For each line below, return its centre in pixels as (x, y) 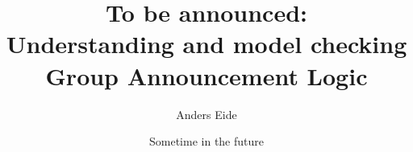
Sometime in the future (206, 141)
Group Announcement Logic (206, 75)
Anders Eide (206, 114)
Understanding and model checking (206, 44)
